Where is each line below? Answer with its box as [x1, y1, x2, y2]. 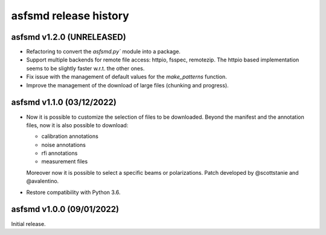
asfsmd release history [11, 9, 129, 22]
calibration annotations [41, 133, 99, 140]
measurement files [41, 158, 88, 165]
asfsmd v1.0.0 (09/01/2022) [11, 204, 120, 215]
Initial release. [11, 220, 46, 227]
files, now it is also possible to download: [26, 121, 129, 129]
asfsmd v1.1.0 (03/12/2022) [11, 97, 117, 108]
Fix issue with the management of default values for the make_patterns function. [26, 73, 228, 81]
